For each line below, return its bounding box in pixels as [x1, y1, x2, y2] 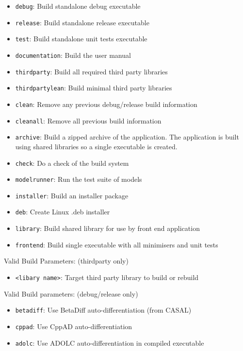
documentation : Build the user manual [15, 50, 131, 60]
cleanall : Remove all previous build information [15, 115, 162, 125]
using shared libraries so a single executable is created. [15, 141, 178, 151]
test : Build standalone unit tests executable [15, 34, 147, 44]
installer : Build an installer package [15, 190, 129, 200]
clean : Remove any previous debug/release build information [15, 99, 197, 109]
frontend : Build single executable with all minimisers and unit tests [15, 239, 218, 249]
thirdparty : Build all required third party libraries [15, 66, 168, 76]
